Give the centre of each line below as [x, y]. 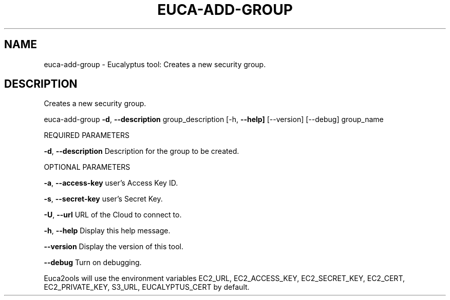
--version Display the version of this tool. [114, 247]
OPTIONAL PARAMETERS [87, 167]
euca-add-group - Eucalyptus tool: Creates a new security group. [155, 64]
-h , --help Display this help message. [107, 231]
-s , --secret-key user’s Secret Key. [103, 199]
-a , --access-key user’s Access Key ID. [111, 183]
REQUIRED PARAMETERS [87, 135]
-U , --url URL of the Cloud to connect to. [113, 215]
